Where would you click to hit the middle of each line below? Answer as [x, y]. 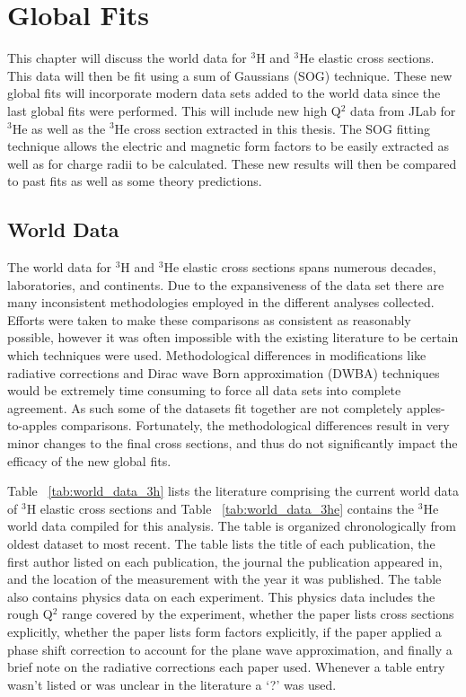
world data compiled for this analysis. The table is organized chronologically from [232, 526]
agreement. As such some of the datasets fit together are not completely [205, 407]
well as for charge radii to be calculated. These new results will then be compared [232, 163]
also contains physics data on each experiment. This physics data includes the [221, 596]
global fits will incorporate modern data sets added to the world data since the [224, 93]
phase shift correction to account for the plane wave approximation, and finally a [230, 649]
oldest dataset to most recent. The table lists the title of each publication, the [221, 543]
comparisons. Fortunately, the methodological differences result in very [255, 425]
